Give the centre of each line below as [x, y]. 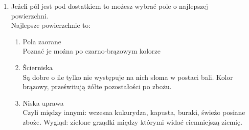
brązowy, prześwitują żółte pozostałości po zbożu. [97, 86]
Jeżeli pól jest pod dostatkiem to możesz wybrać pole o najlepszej [110, 6]
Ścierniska [38, 67]
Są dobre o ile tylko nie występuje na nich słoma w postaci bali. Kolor [128, 77]
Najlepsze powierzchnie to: [51, 25]
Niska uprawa [43, 102]
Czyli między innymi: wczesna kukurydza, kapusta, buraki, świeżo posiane [134, 112]
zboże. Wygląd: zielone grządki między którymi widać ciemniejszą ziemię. [133, 121]
